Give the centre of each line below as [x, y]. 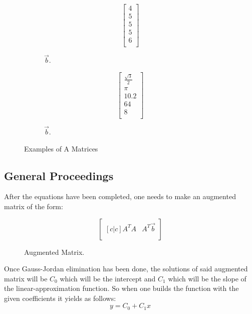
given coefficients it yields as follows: [60, 298]
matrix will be [26, 278]
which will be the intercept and [108, 278]
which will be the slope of [207, 278]
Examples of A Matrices [61, 148]
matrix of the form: [34, 206]
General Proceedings [59, 175]
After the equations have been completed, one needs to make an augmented [120, 196]
